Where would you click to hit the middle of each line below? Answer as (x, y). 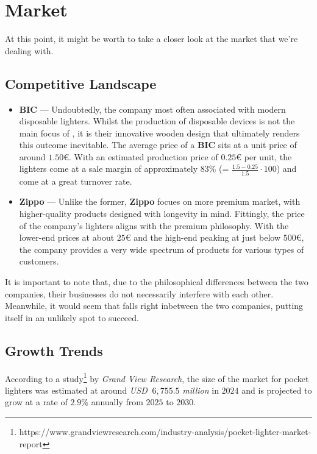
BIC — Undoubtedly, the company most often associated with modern (152, 109)
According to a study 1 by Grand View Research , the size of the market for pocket (157, 377)
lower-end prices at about (67, 237)
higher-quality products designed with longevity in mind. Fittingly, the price (162, 213)
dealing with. (29, 50)
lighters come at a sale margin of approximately (109, 168)
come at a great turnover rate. (76, 181)
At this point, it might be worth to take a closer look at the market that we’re (151, 39)
